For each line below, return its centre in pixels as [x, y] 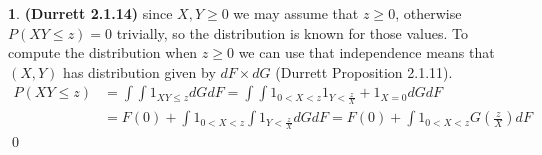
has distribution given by [139, 71]
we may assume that [296, 13]
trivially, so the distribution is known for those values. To [292, 32]
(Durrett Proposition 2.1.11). [364, 71]
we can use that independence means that [366, 52]
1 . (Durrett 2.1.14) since [90, 13]
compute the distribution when [103, 52]
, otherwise [428, 13]
